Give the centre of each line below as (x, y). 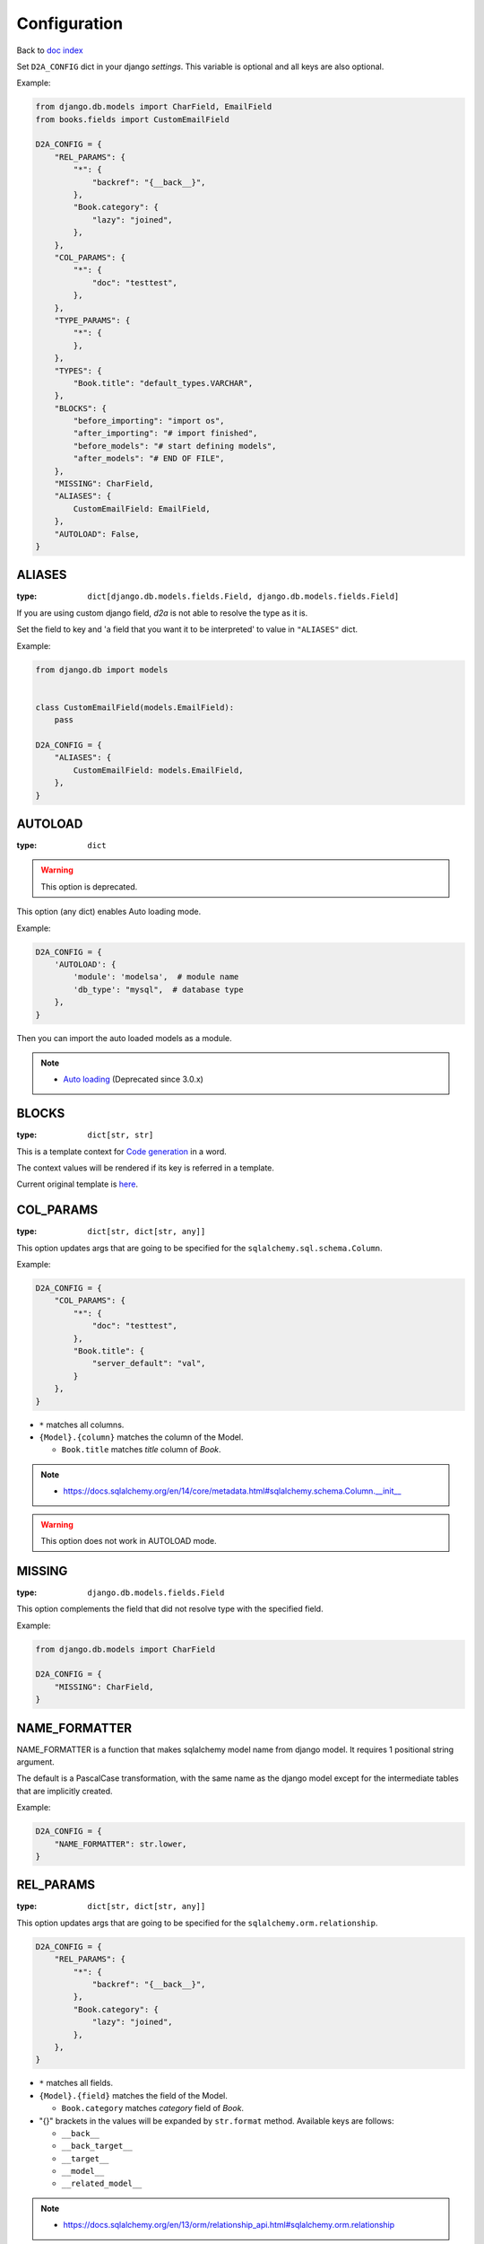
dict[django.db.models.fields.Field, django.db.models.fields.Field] (243, 596)
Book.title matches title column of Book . (141, 1450)
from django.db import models (102, 670)
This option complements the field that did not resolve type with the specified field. (170, 1609)
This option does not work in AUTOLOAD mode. (129, 1540)
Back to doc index (50, 50)
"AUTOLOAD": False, (97, 534)
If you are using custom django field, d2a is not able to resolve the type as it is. (162, 613)
